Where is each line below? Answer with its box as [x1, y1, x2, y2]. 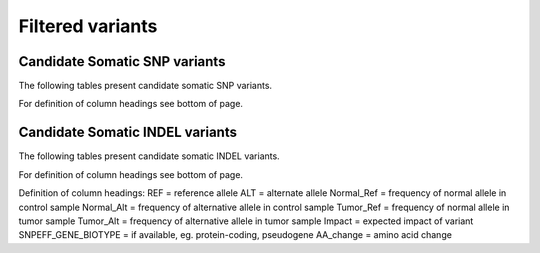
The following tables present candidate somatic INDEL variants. [18, 150, 280, 162]
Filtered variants [18, 15, 158, 37]
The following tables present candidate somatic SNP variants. [18, 80, 273, 92]
